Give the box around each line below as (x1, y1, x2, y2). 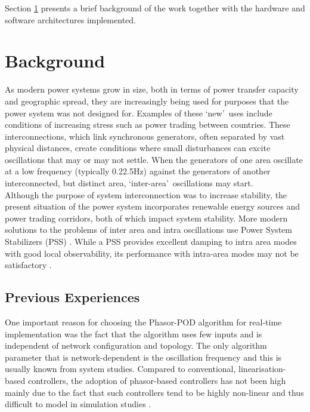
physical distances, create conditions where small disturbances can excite (5, 142, 271, 154)
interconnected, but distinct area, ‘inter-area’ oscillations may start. (5, 177, 253, 189)
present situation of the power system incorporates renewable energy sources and (5, 200, 300, 213)
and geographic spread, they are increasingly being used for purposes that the (5, 94, 289, 107)
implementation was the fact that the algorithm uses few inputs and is (5, 327, 262, 340)
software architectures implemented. (5, 13, 136, 26)
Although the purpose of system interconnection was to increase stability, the (5, 188, 287, 201)
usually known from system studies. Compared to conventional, (5, 362, 236, 375)
